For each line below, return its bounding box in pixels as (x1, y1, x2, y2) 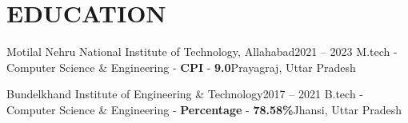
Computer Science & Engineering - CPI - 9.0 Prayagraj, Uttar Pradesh (6, 58, 356, 75)
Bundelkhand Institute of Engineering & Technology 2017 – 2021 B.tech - (6, 85, 364, 102)
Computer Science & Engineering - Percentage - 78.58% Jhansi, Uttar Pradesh (6, 101, 402, 117)
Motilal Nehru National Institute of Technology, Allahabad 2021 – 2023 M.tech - (6, 43, 398, 60)
